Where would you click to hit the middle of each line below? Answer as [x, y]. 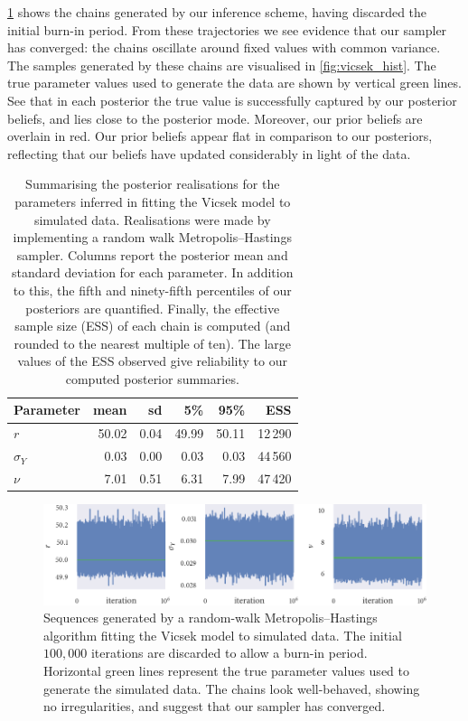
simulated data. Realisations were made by [152, 219]
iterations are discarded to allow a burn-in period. [229, 653]
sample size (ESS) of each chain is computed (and [153, 326]
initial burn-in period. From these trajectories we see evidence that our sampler [227, 29]
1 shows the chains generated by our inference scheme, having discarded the [217, 12]
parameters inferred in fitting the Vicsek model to [153, 201]
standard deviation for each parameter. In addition [153, 272]
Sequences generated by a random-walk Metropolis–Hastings [211, 618]
